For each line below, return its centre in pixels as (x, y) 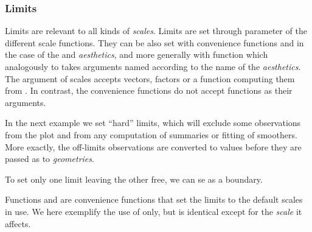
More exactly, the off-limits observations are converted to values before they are (153, 146)
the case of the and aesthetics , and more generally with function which (137, 54)
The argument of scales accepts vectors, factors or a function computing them (150, 78)
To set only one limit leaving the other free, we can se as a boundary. (134, 179)
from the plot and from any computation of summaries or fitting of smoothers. (151, 134)
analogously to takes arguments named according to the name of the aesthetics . (153, 66)
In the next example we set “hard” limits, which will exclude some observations (153, 123)
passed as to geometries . (50, 159)
